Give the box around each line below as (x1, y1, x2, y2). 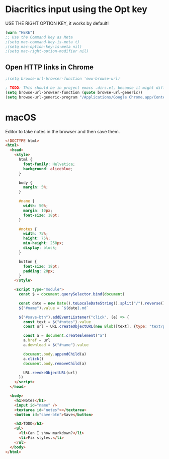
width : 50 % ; (23, 203, 49, 209)
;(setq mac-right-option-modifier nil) (5, 49, 89, 54)
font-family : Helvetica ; (23, 162, 75, 167)
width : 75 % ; (23, 231, 49, 236)
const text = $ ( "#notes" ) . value (23, 319, 92, 324)
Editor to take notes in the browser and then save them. (5, 128, 120, 134)
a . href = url (23, 338, 51, 343)
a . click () (23, 356, 44, 362)
